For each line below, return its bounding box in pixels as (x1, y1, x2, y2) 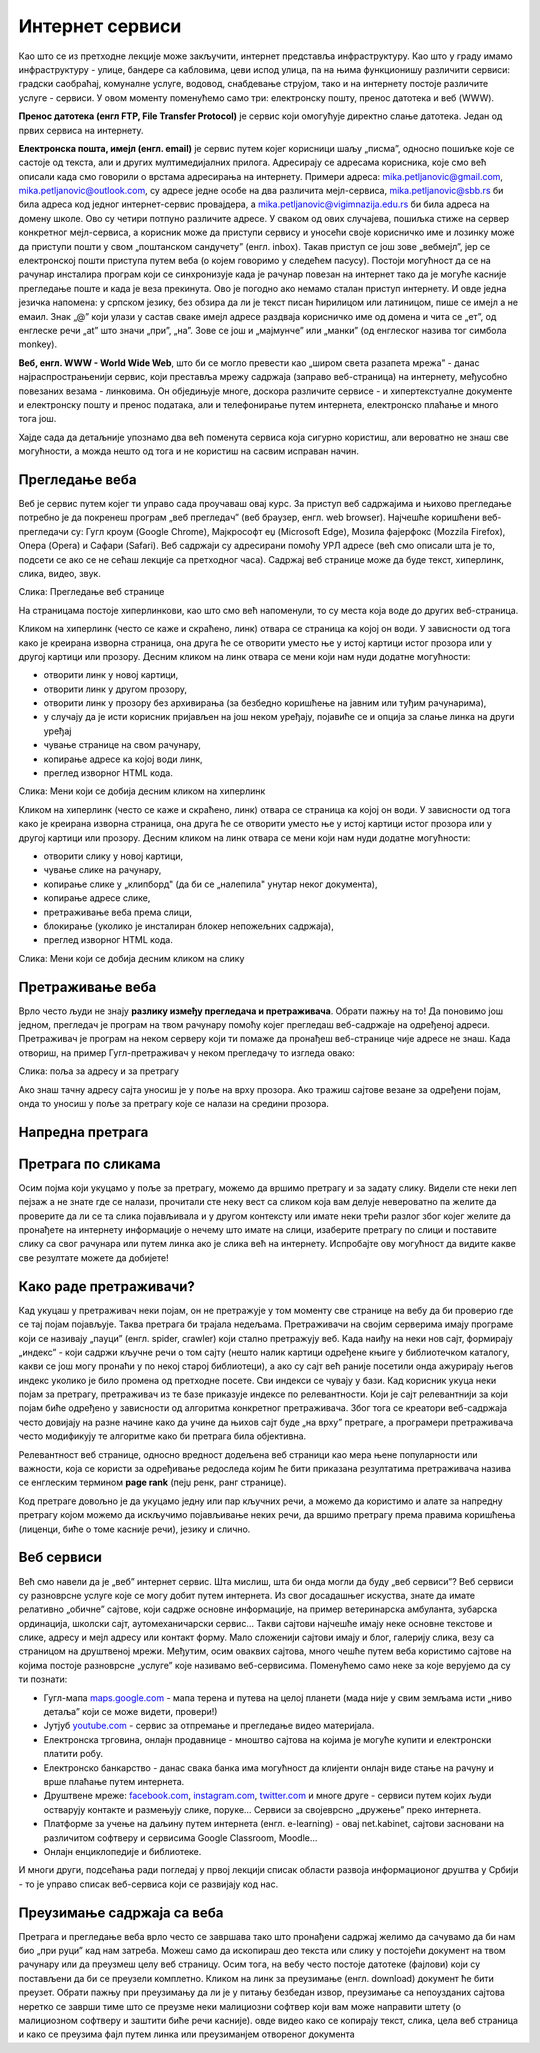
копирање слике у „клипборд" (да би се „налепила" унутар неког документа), (43, 878, 378, 890)
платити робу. (43, 1748, 104, 1760)
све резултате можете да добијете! (18, 1251, 169, 1264)
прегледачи (18, 525, 69, 537)
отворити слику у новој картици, (43, 850, 184, 862)
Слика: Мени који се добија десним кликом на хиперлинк (18, 785, 266, 797)
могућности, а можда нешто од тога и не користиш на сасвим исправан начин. (18, 445, 359, 457)
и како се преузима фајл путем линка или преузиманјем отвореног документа (18, 2028, 355, 2040)
